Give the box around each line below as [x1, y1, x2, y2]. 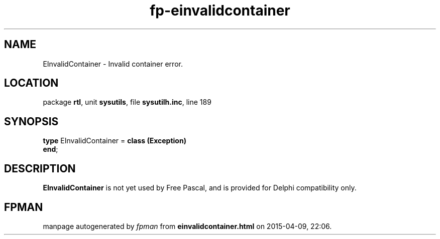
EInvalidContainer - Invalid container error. [43, 59, 183, 68]
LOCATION [4, 77, 59, 90]
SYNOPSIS [4, 115, 59, 128]
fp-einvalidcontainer [150, 2, 290, 19]
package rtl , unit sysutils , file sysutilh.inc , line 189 [43, 98, 211, 107]
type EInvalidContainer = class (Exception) [43, 136, 186, 145]
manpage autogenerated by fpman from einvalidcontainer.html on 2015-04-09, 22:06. [43, 221, 332, 230]
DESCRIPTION [4, 162, 76, 175]
